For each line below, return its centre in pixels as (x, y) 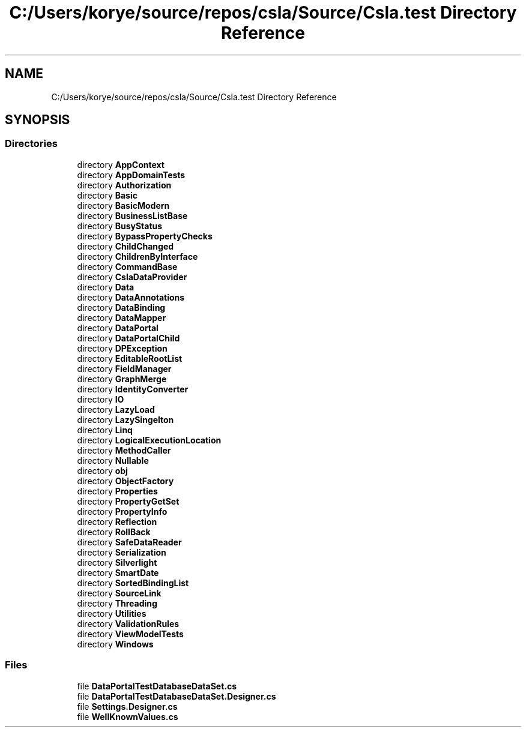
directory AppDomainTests (131, 175)
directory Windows (115, 644)
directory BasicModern (123, 205)
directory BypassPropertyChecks (145, 236)
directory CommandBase (127, 266)
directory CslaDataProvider (132, 277)
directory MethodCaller (124, 450)
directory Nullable (113, 460)
